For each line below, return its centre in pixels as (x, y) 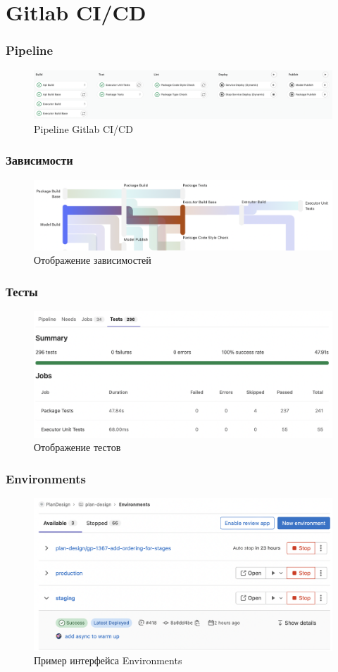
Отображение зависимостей (93, 260)
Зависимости (39, 160)
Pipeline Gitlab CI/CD (83, 128)
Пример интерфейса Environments (108, 660)
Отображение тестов (77, 447)
